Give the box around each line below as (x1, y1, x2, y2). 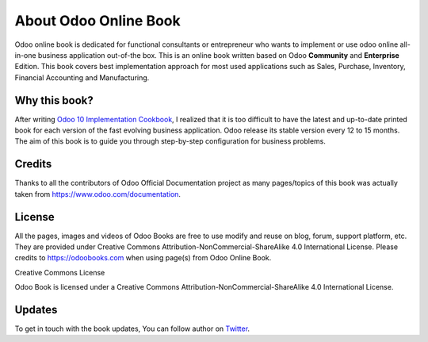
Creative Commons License (14, 267, 105, 277)
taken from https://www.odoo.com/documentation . (14, 189, 182, 198)
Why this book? (14, 94, 94, 107)
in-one (14, 50, 36, 60)
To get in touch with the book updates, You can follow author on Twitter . (14, 324, 250, 333)
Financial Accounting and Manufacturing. (14, 72, 150, 83)
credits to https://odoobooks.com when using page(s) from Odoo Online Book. (14, 253, 272, 263)
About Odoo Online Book (14, 12, 182, 29)
